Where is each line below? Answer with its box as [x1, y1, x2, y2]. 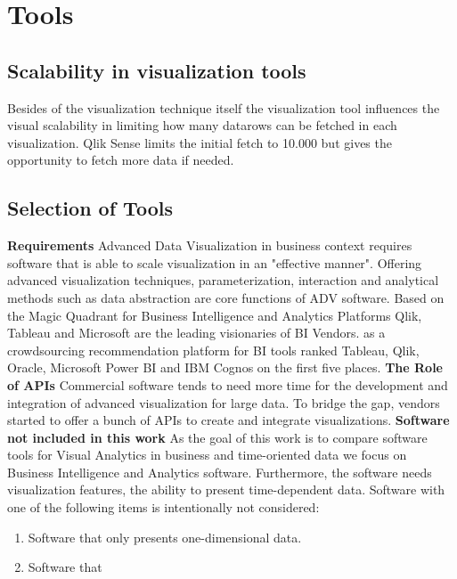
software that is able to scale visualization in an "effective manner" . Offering [7, 253, 422, 272]
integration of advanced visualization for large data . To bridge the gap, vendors [7, 393, 440, 412]
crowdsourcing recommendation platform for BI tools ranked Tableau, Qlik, [7, 340, 420, 359]
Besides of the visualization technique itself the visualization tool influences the [7, 98, 440, 117]
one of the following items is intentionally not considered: [7, 498, 320, 517]
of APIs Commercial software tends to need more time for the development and [7, 375, 448, 394]
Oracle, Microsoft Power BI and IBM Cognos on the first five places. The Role [7, 358, 443, 377]
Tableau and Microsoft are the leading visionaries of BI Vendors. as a [7, 323, 386, 342]
